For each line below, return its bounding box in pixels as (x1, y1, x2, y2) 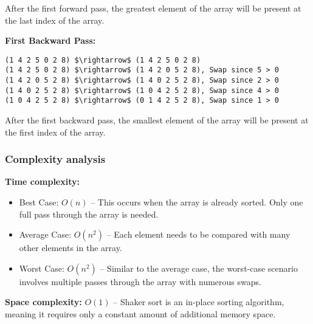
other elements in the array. (19, 241, 122, 254)
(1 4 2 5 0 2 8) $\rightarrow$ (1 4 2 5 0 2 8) (5, 55, 201, 64)
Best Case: (19, 196, 59, 209)
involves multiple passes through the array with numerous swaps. (19, 275, 261, 288)
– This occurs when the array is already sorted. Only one (91, 196, 303, 209)
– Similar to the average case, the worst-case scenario (100, 261, 298, 274)
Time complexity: (5, 175, 80, 188)
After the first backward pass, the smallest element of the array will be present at (5, 114, 309, 126)
